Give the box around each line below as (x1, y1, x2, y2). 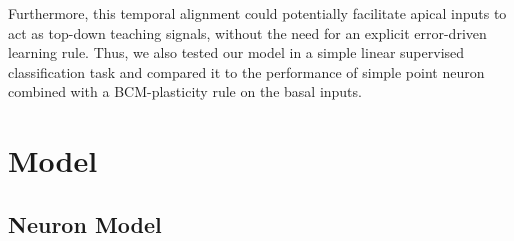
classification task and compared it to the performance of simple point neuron (8, 61, 485, 82)
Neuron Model (8, 208, 162, 239)
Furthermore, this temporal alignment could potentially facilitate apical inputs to (8, 3, 507, 23)
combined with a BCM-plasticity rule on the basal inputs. (8, 81, 362, 102)
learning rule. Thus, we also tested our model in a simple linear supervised (8, 42, 465, 63)
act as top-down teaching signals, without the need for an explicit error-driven (8, 22, 487, 43)
